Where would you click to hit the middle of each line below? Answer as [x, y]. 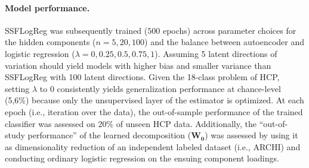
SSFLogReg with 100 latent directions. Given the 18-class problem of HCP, [142, 77]
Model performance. [47, 7]
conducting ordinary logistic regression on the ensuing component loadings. [142, 158]
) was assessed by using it [251, 135]
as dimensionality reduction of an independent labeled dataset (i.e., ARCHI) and [153, 146]
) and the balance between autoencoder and [225, 42]
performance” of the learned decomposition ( [109, 135]
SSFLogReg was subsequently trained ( [76, 30]
